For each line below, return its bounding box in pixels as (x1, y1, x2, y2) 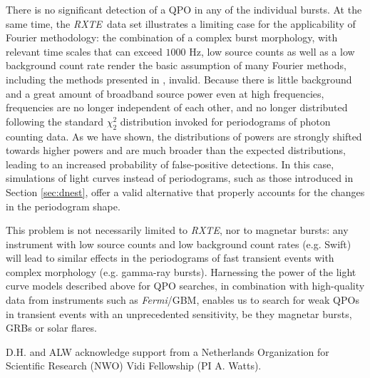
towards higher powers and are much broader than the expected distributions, (6, 143, 346, 158)
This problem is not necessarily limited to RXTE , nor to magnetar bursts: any (6, 223, 349, 237)
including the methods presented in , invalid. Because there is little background (6, 71, 352, 86)
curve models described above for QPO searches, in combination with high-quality (6, 278, 365, 293)
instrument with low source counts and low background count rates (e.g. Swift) (6, 236, 351, 251)
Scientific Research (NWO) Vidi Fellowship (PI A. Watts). (6, 358, 262, 373)
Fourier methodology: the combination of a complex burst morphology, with (6, 30, 338, 45)
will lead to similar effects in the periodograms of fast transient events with (6, 250, 334, 265)
